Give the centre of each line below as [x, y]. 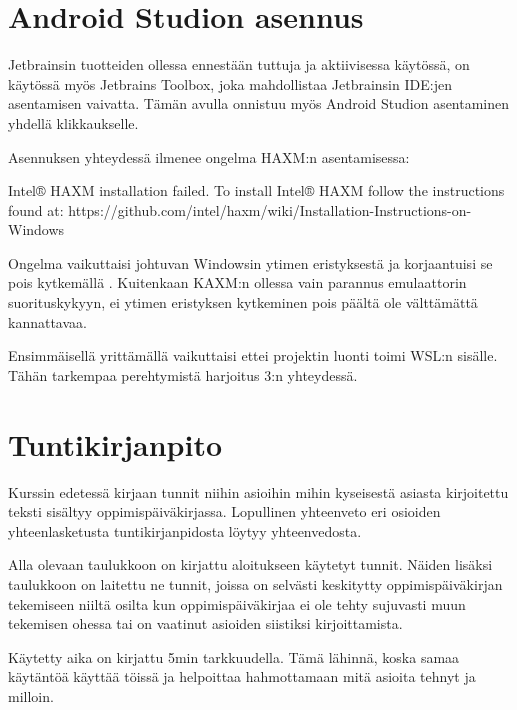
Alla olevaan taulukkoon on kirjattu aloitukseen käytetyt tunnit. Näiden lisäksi [250, 564]
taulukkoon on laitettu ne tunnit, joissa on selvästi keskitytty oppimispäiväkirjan [255, 583]
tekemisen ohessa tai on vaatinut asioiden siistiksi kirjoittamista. [205, 623]
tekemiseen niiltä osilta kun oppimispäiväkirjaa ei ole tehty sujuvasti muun [237, 603]
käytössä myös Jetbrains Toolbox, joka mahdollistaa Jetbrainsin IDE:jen [230, 83]
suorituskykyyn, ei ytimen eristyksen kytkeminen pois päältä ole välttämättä [243, 302]
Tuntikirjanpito [115, 443]
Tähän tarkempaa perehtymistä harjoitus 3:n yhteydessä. [183, 374]
